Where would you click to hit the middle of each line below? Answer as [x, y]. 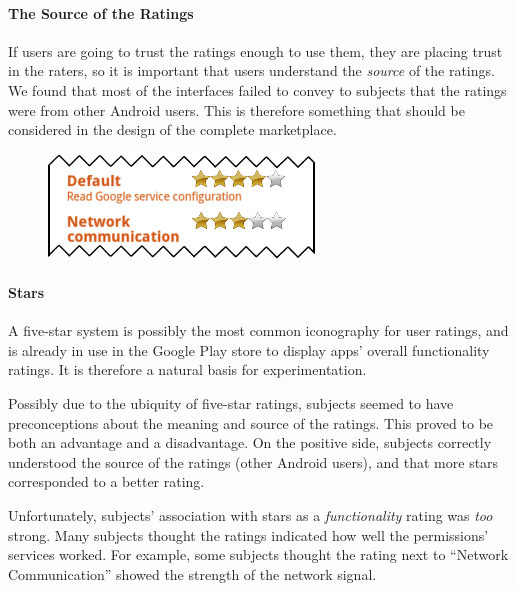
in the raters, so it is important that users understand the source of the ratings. [251, 70]
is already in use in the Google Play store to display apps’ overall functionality [249, 349]
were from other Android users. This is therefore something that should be [236, 109]
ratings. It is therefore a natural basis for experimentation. [187, 369]
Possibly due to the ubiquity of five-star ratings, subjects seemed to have [231, 402]
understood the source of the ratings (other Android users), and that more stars [253, 461]
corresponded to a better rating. [106, 481]
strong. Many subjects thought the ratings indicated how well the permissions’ [248, 534]
